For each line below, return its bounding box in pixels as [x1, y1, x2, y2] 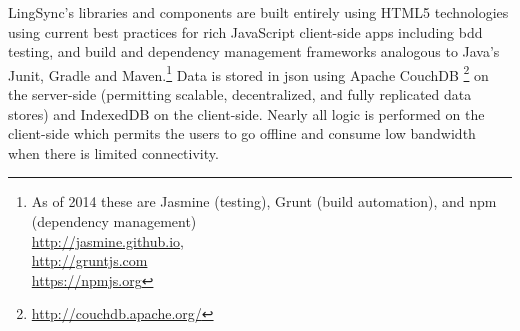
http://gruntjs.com [31, 250, 148, 271]
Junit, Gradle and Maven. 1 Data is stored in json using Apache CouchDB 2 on [8, 61, 489, 85]
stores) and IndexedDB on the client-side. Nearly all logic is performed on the [8, 103, 485, 124]
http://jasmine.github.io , [31, 230, 184, 251]
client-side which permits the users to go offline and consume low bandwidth [8, 123, 476, 144]
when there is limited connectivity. [8, 142, 219, 163]
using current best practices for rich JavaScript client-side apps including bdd [8, 21, 483, 42]
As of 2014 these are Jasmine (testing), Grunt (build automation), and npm [31, 191, 497, 212]
